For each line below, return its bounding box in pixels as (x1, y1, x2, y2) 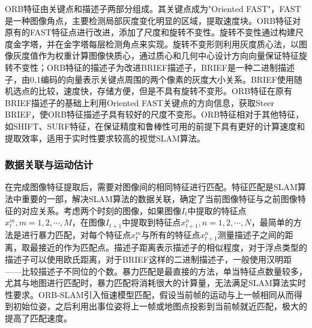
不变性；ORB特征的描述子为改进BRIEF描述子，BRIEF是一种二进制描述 (13, 61, 295, 73)
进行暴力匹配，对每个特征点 (21, 228, 131, 241)
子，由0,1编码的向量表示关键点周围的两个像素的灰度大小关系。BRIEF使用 (5, 73, 294, 85)
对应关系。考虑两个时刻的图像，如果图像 (21, 204, 181, 216)
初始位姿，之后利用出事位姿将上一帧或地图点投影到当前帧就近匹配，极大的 (13, 300, 307, 312)
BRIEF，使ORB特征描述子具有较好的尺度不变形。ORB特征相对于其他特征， (5, 108, 304, 121)
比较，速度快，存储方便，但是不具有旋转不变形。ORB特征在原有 (38, 85, 293, 97)
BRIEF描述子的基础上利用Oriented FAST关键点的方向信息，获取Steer (5, 96, 275, 109)
